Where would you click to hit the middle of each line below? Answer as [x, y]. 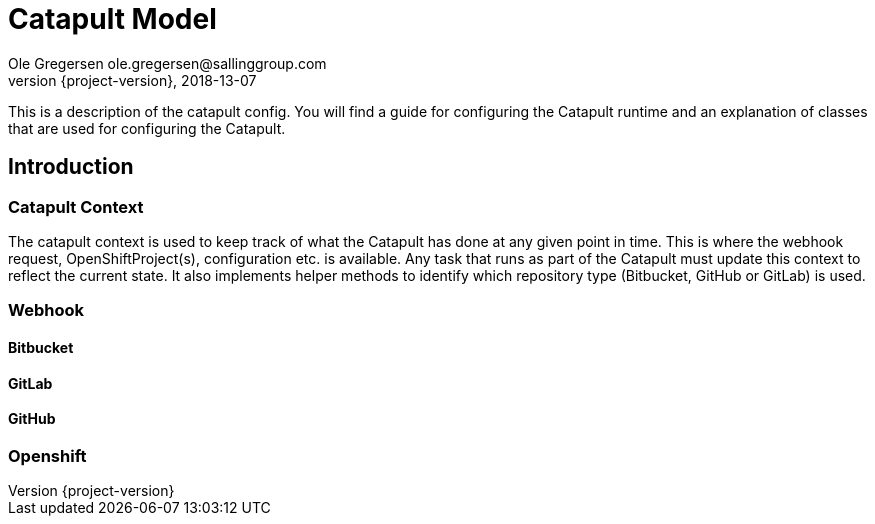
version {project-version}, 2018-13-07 [132, 80]
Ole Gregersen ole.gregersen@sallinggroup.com [167, 63]
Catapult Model [112, 19]
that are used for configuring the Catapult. [147, 128]
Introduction [71, 167]
